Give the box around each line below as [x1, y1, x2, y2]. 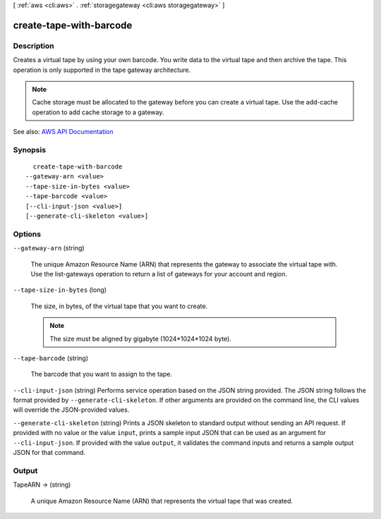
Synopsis [13, 145, 46, 154]
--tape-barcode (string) [13, 353, 88, 362]
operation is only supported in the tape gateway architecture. [13, 66, 191, 74]
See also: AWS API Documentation [13, 128, 114, 136]
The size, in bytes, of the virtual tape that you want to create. [30, 302, 208, 310]
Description [13, 41, 54, 51]
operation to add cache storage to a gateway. [32, 108, 164, 116]
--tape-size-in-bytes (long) [13, 286, 107, 294]
